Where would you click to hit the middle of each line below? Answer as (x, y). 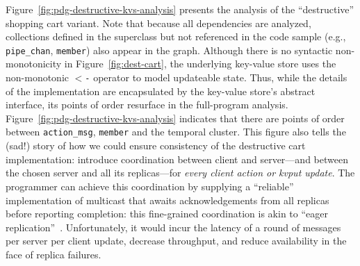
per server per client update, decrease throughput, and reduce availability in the (176, 241)
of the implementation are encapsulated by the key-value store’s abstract (161, 91)
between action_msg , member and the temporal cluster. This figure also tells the (176, 132)
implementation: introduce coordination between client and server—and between (177, 159)
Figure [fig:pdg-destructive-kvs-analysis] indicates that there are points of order (175, 118)
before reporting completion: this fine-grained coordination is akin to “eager (167, 214)
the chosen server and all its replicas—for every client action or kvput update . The (180, 173)
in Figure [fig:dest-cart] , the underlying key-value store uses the (200, 64)
